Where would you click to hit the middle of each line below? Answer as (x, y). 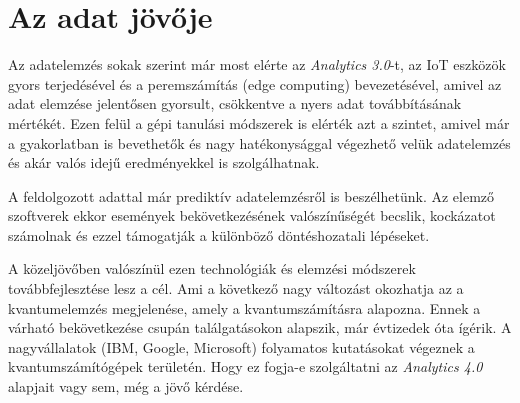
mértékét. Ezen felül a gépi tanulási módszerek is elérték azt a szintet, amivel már (259, 122)
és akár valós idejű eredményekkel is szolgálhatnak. (164, 162)
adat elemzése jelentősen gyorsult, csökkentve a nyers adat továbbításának (235, 103)
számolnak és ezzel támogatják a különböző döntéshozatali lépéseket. (219, 234)
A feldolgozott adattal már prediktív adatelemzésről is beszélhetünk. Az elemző (251, 195)
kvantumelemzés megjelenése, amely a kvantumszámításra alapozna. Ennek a (244, 307)
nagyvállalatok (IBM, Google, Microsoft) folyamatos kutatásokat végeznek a (241, 346)
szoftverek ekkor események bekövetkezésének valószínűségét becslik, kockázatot (252, 215)
